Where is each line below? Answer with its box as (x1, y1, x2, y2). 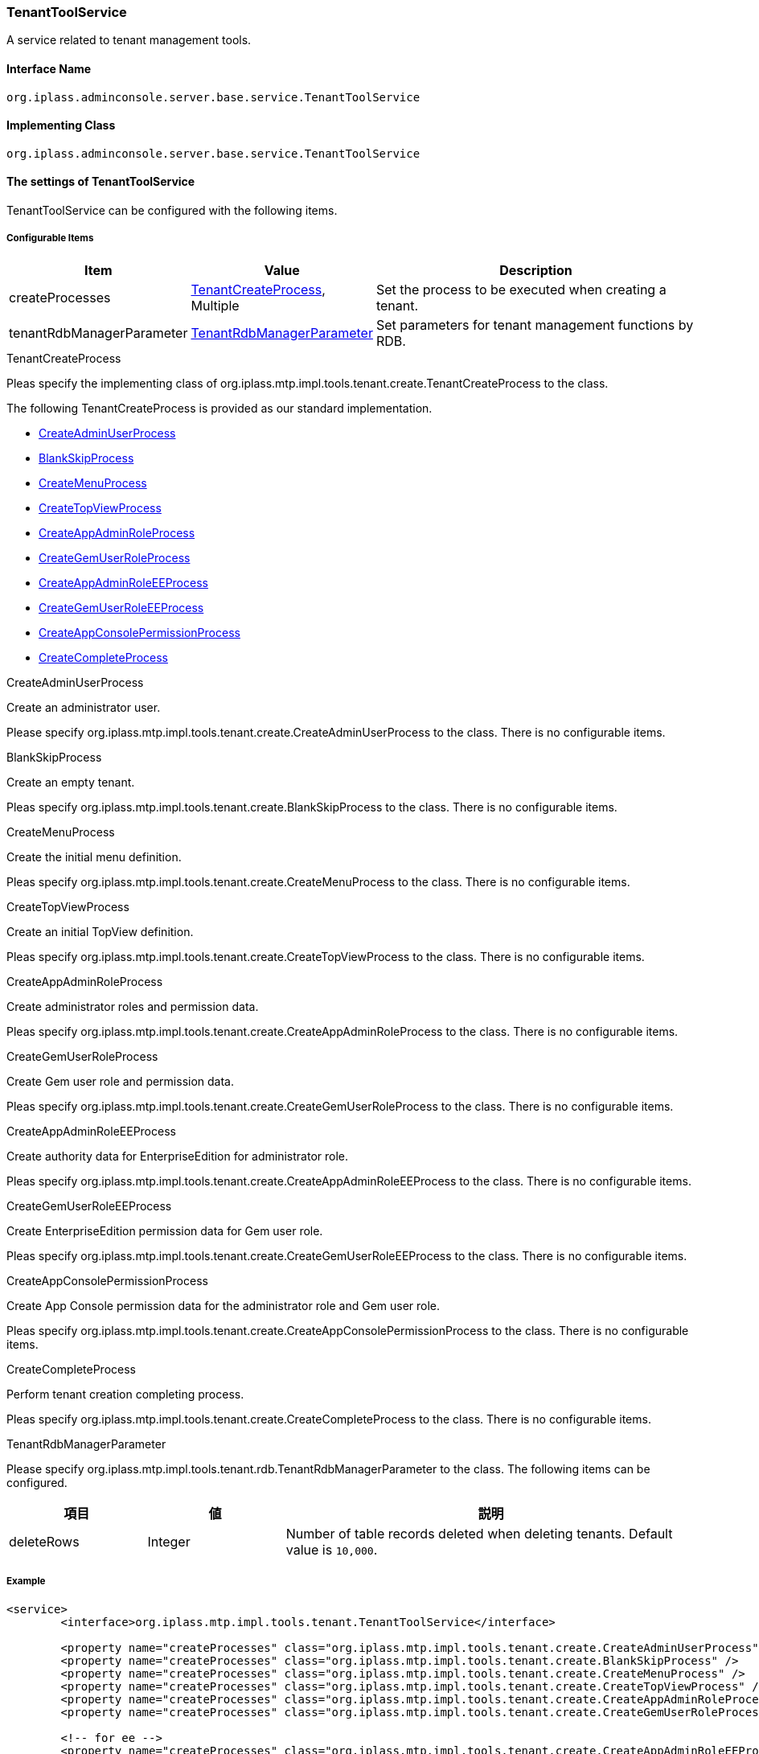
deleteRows (9, 1533, 80, 1550)
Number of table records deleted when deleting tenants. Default (285, 1525, 673, 1542)
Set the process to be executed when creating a (375, 281, 667, 298)
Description (499, 261, 572, 278)
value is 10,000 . (285, 1541, 378, 1558)
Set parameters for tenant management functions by (375, 316, 694, 333)
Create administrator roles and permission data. (6, 999, 259, 1013)
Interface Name (6, 61, 92, 76)
